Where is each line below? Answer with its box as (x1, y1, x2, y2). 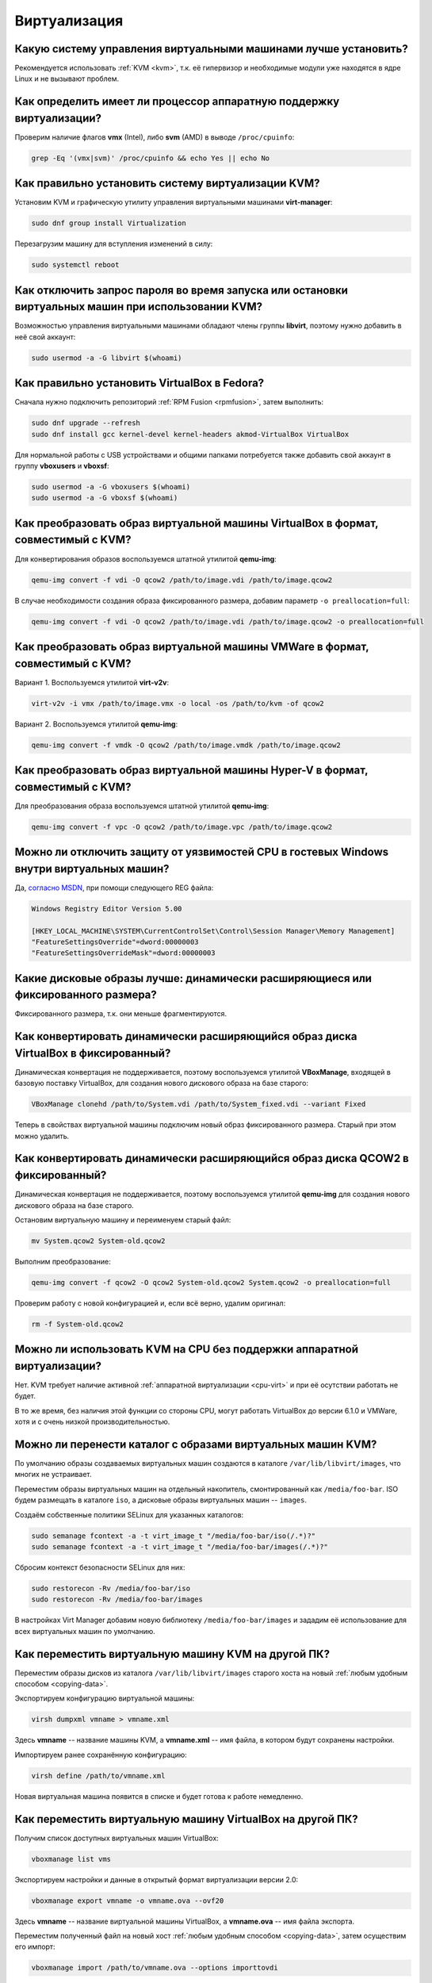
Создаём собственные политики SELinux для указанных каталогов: (14, 1509, 244, 1519)
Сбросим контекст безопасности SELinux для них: (14, 1563, 185, 1572)
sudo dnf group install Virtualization (31, 219, 186, 228)
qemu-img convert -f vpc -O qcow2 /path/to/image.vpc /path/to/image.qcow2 (31, 822, 333, 831)
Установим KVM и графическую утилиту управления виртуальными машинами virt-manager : (14, 198, 333, 207)
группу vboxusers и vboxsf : (14, 461, 109, 471)
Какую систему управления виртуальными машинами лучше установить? (14, 42, 408, 56)
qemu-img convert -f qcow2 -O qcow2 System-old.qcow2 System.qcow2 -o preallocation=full (31, 1278, 392, 1287)
